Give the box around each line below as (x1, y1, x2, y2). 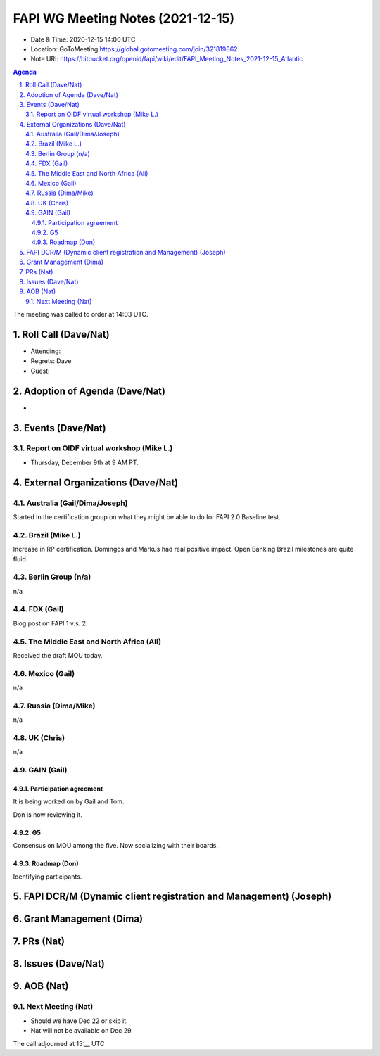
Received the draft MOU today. (13, 651, 103, 659)
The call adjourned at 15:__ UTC (13, 1039, 105, 1048)
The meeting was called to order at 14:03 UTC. (13, 310, 148, 319)
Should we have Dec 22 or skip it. (30, 1017, 128, 1025)
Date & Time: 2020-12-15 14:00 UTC (30, 35, 136, 44)
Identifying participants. (13, 872, 82, 881)
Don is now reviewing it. (13, 810, 82, 819)
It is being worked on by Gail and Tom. (13, 797, 125, 806)
